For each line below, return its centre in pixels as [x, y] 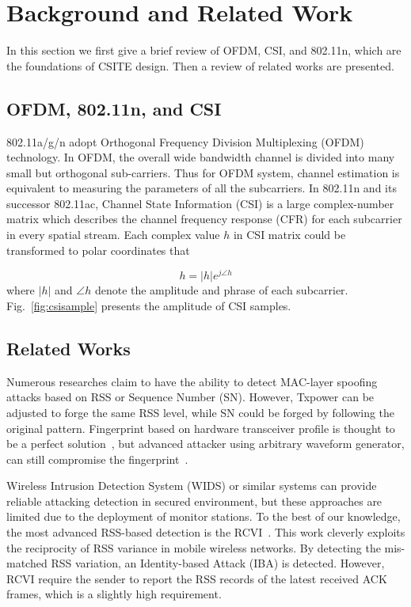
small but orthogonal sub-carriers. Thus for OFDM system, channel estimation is [203, 172]
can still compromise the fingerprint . [97, 459]
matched [27, 563]
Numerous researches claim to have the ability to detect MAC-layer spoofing [192, 381]
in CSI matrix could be [289, 235]
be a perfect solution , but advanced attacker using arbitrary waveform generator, [205, 444]
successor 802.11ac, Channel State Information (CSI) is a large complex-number [200, 203]
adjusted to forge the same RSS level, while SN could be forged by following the [201, 412]
